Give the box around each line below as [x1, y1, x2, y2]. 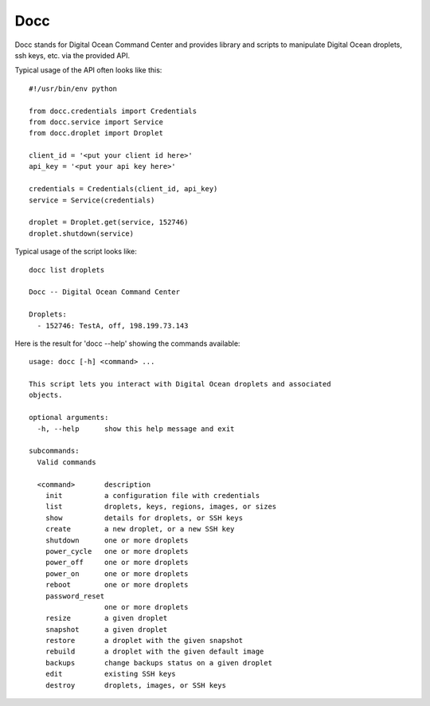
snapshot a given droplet [45, 625, 168, 633]
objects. [29, 390, 63, 400]
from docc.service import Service [29, 117, 163, 127]
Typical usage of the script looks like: [14, 247, 137, 257]
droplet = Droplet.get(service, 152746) [29, 218, 189, 227]
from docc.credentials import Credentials [29, 106, 197, 116]
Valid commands [37, 457, 96, 466]
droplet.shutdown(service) [29, 229, 135, 238]
